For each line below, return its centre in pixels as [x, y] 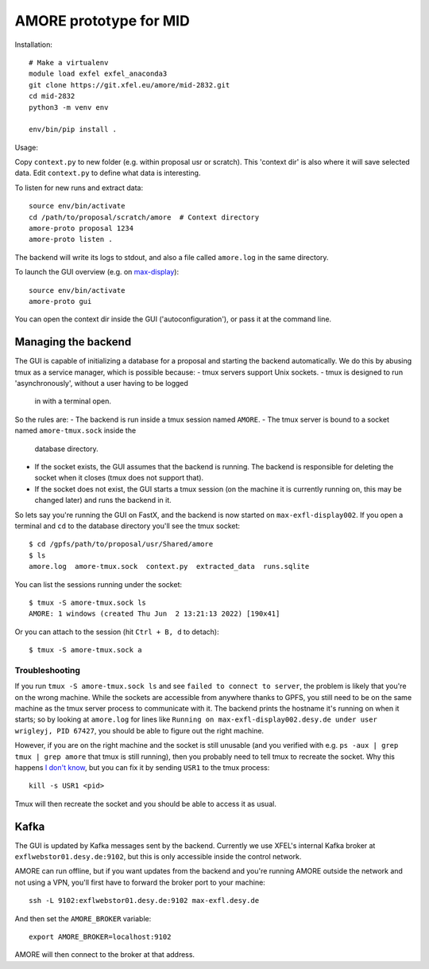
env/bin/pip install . [73, 130]
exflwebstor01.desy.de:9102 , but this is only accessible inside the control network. [158, 857]
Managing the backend [73, 342]
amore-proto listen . [71, 239]
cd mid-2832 [52, 96]
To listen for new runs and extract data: [79, 188]
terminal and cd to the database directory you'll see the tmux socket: [128, 526]
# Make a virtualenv [69, 62]
